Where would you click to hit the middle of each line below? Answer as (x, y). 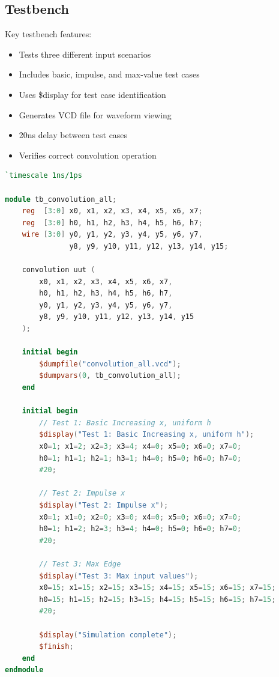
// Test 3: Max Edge (80, 564)
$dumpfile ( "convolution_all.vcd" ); (110, 364)
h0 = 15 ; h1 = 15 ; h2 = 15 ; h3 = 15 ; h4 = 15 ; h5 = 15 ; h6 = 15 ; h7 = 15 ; (157, 599)
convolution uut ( (58, 270)
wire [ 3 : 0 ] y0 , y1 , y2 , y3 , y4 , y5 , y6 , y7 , (112, 235)
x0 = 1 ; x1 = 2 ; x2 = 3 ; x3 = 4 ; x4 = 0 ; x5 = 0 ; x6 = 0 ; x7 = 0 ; (140, 447)
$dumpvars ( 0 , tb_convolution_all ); (110, 376)
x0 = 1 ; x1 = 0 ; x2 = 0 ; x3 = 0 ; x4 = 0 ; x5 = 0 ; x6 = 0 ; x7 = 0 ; (140, 517)
